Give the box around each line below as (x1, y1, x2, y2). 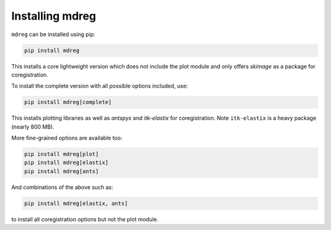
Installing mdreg (11, 9, 96, 23)
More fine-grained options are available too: (11, 135, 123, 142)
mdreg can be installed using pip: (11, 31, 96, 38)
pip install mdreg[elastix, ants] (24, 199, 128, 207)
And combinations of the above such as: (11, 184, 113, 191)
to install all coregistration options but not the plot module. (11, 215, 159, 223)
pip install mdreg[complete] (24, 98, 112, 106)
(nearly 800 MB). (11, 123, 55, 130)
